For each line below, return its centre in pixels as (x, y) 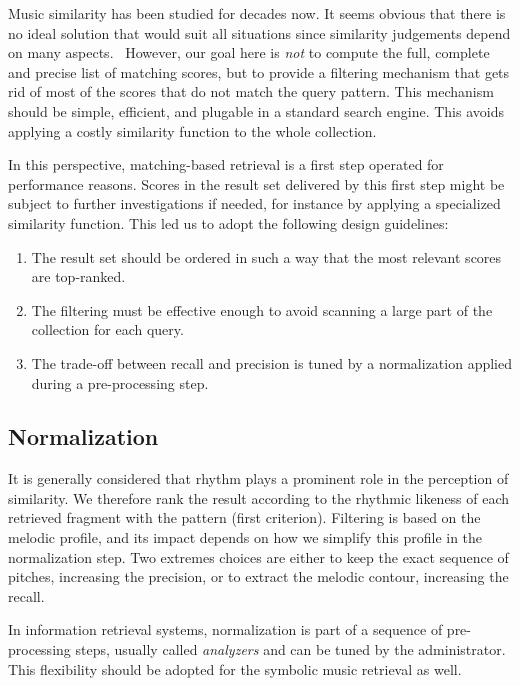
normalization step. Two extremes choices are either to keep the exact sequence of (258, 556)
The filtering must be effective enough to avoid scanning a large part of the (262, 309)
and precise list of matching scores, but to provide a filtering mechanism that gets (259, 71)
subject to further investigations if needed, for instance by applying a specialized (254, 203)
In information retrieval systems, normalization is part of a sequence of (225, 629)
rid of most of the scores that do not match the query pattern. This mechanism (251, 91)
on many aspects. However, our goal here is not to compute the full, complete (249, 52)
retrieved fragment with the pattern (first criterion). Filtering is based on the (244, 517)
